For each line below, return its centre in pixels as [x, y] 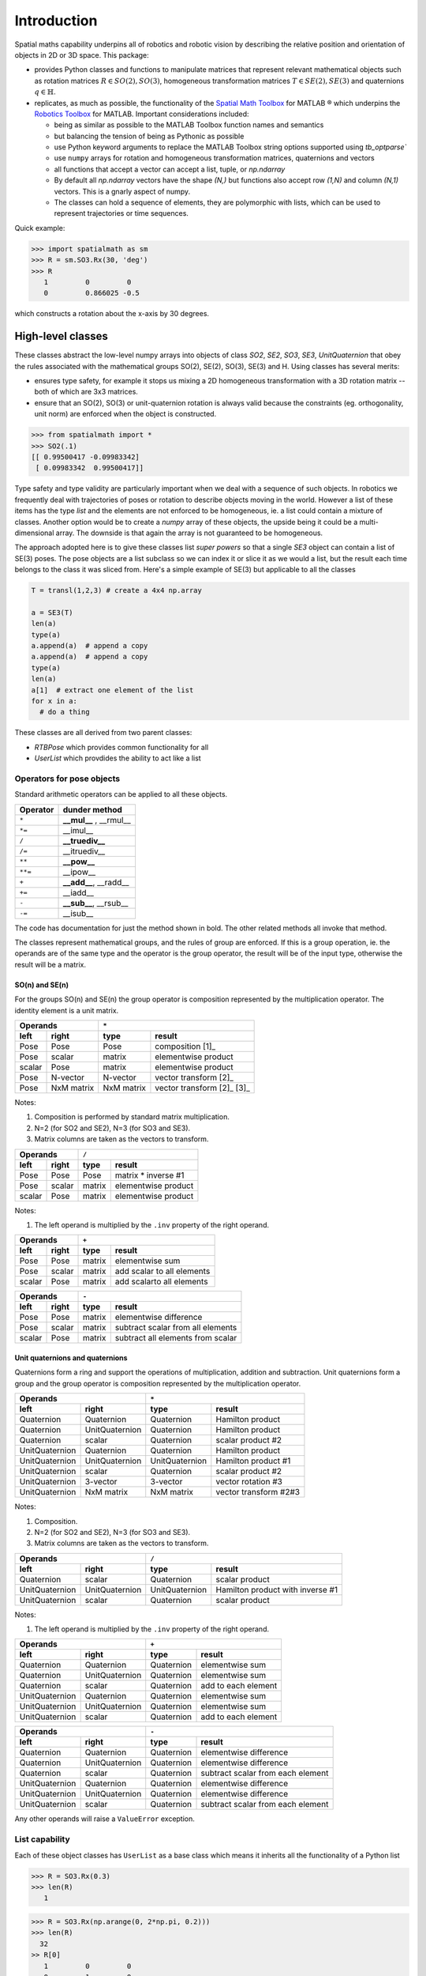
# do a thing [65, 712]
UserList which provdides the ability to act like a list [118, 758]
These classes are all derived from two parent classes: [103, 733]
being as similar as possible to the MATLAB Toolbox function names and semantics [189, 125]
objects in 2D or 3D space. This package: [82, 55]
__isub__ [78, 913]
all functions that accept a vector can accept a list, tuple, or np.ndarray [170, 169]
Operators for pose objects [67, 779]
